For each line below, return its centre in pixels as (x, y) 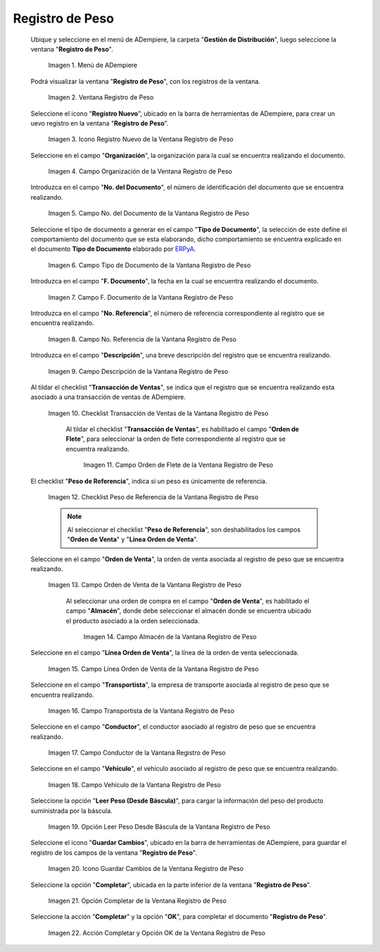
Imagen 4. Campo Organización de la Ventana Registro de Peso (140, 171)
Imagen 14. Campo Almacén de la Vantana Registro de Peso (170, 636)
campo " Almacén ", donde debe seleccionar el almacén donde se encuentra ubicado (189, 611)
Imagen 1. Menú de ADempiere (93, 65)
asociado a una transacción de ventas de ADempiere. (108, 397)
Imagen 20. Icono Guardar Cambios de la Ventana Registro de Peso (146, 869)
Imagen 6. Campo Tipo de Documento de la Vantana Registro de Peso (150, 265)
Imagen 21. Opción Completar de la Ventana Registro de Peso (137, 901)
